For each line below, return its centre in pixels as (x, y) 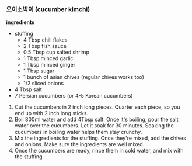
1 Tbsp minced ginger (49, 65)
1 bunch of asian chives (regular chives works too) (84, 77)
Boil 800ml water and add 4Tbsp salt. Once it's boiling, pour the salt (97, 120)
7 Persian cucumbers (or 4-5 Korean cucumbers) (74, 96)
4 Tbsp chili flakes (45, 40)
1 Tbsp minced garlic (48, 58)
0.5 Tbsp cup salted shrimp (56, 52)
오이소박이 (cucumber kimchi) (48, 9)
